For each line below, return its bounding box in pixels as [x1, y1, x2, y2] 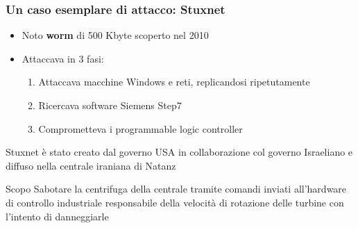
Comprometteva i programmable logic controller [38, 121, 243, 136]
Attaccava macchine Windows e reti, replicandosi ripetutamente [38, 74, 310, 89]
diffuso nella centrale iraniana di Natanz [6, 158, 176, 172]
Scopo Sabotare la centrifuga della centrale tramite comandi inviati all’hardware [6, 181, 347, 196]
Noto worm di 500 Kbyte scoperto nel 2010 [22, 28, 209, 42]
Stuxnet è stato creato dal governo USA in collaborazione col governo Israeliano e [6, 145, 353, 159]
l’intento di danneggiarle [6, 209, 109, 223]
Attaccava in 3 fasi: [22, 51, 104, 65]
